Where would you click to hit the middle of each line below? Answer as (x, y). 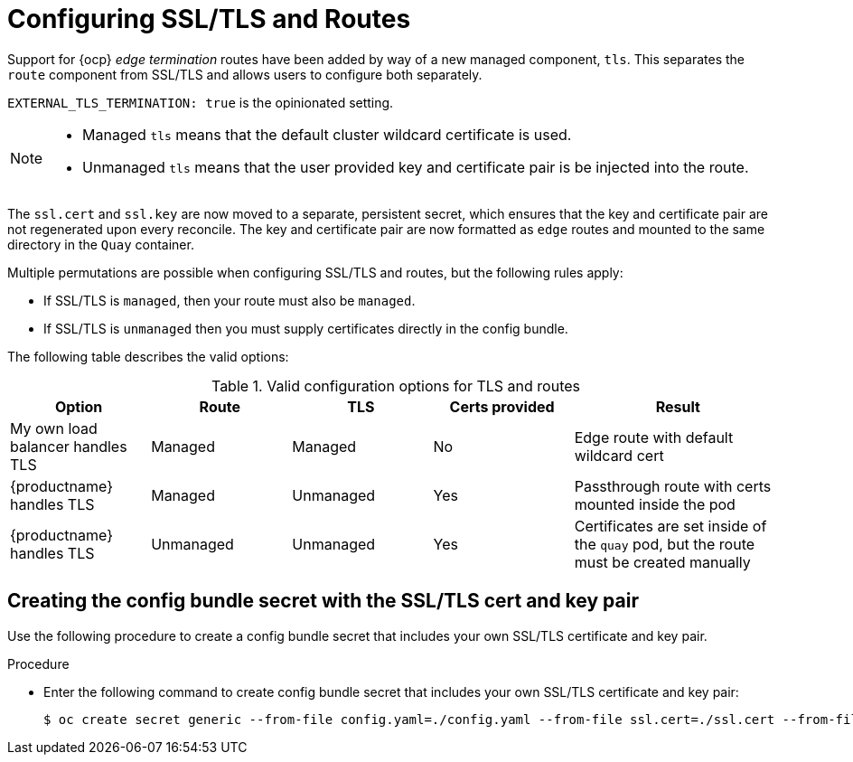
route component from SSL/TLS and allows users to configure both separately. (245, 74)
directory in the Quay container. (101, 244)
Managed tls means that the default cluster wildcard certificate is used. (327, 134)
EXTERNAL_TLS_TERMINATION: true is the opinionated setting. (201, 102)
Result (678, 406)
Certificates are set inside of (670, 526)
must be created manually (662, 562)
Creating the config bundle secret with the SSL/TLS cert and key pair (323, 601)
